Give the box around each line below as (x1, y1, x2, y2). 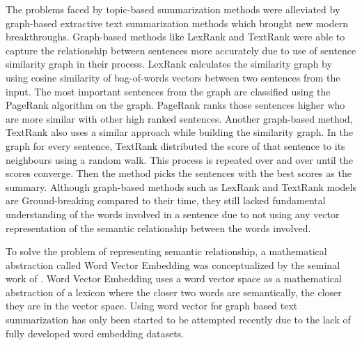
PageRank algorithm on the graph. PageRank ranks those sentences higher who (6, 98, 345, 112)
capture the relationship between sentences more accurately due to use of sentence (6, 43, 356, 57)
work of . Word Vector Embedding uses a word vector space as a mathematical (6, 271, 342, 286)
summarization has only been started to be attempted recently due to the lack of (6, 312, 351, 327)
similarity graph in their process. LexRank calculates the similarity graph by (6, 56, 332, 71)
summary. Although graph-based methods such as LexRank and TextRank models (6, 179, 356, 194)
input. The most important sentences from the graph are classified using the (6, 84, 331, 98)
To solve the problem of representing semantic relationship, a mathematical (6, 244, 327, 259)
